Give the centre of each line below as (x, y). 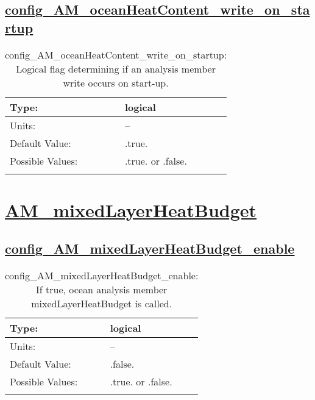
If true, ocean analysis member (102, 290)
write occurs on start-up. (116, 82)
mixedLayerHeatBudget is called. (102, 304)
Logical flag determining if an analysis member (116, 68)
